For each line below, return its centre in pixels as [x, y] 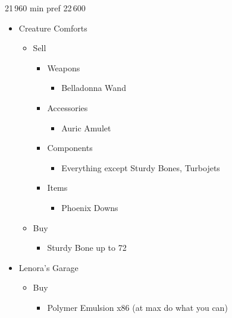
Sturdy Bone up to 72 [87, 248]
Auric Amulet [86, 127]
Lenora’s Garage [48, 267]
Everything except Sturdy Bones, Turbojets [141, 167]
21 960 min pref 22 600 [45, 8]
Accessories [68, 107]
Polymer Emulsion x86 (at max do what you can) [137, 307]
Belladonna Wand [94, 88]
